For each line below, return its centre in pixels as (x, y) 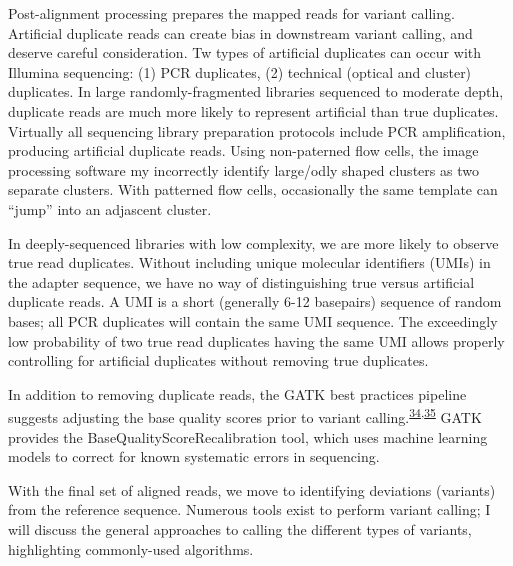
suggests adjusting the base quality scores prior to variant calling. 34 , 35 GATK (245, 415)
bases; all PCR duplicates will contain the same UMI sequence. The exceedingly (253, 320)
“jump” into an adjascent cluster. (110, 208)
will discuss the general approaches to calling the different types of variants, (240, 528)
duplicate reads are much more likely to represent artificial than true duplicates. (253, 110)
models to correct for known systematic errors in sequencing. (194, 456)
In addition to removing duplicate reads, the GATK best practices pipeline (237, 393)
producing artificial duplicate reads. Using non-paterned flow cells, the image (243, 150)
